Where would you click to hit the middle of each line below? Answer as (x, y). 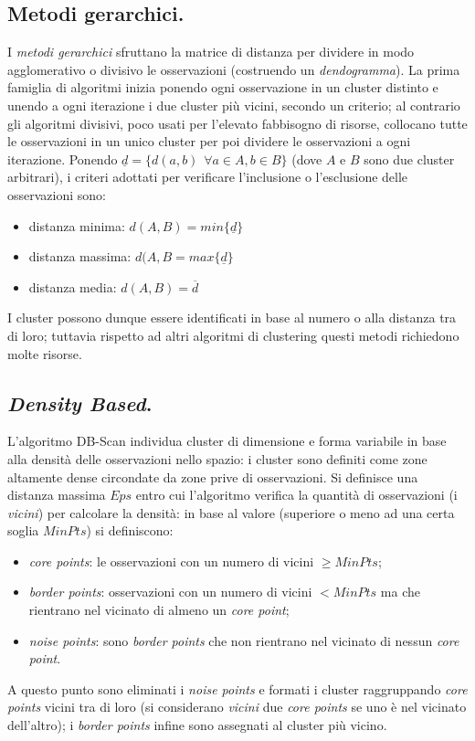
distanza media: (73, 286)
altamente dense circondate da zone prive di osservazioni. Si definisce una (213, 476)
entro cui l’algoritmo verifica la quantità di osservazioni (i (296, 495)
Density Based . (80, 402)
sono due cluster (409, 159)
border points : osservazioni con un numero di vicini (170, 592)
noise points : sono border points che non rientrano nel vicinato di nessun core (244, 640)
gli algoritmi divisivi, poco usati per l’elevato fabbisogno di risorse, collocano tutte (237, 123)
